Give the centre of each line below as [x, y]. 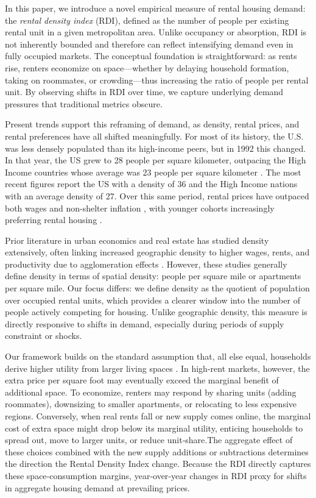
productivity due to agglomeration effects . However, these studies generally [146, 264]
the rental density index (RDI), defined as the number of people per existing [147, 20]
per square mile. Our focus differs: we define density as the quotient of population [157, 288]
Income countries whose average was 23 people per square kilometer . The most [153, 172]
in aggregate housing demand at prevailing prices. [98, 487]
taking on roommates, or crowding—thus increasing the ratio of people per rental [157, 80]
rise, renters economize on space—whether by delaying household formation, [147, 67]
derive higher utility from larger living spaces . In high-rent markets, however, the [157, 368]
